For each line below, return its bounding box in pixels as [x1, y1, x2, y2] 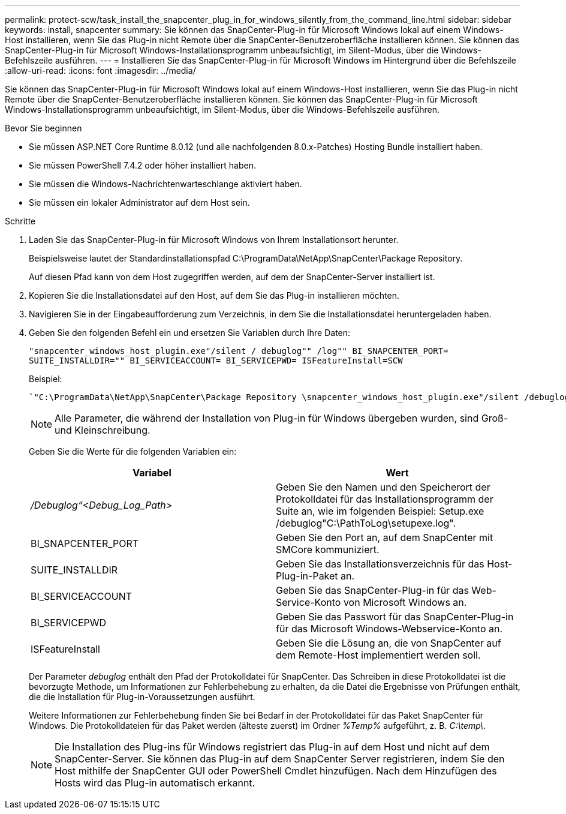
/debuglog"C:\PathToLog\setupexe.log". [276, 517, 456, 529]
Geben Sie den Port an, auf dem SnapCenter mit [276, 531, 493, 543]
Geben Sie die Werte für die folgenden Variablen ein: [29, 446, 237, 456]
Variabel [133, 467, 171, 479]
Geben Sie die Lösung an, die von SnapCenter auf [276, 637, 501, 649]
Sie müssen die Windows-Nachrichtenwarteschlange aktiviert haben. [29, 179, 302, 189]
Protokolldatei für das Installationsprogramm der [276, 493, 493, 505]
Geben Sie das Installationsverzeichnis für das [276, 558, 484, 570]
